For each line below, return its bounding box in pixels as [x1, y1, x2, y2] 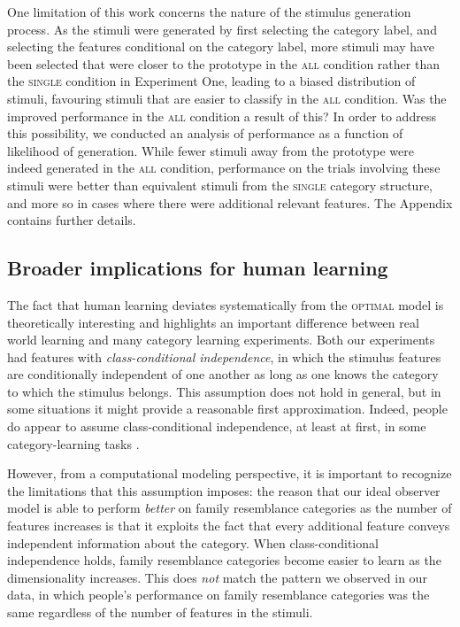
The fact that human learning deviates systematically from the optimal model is [7, 295, 444, 313]
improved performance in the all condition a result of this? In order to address [7, 106, 436, 125]
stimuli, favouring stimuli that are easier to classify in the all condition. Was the [7, 89, 447, 107]
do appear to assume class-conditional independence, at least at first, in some [7, 417, 426, 436]
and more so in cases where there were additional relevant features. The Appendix [7, 193, 453, 212]
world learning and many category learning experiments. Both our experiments [7, 330, 435, 349]
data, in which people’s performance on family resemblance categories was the [7, 585, 430, 604]
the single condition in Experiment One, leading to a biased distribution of [7, 72, 416, 90]
